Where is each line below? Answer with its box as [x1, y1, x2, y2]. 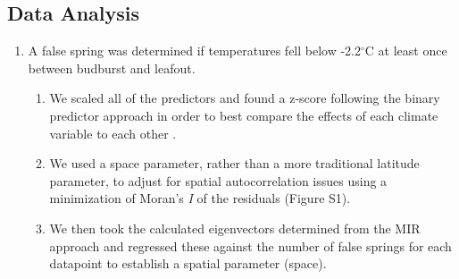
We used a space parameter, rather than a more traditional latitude [49, 154, 420, 173]
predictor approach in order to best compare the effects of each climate [49, 106, 438, 124]
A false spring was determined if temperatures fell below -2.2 [28, 41, 362, 60]
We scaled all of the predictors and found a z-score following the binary [49, 89, 440, 107]
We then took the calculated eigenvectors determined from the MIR [49, 218, 421, 237]
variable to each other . [49, 123, 177, 142]
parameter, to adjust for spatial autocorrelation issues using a [49, 171, 388, 190]
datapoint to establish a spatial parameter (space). [49, 254, 327, 273]
